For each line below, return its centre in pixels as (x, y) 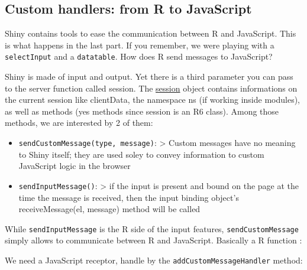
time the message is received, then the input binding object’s (129, 197)
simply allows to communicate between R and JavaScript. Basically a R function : (153, 240)
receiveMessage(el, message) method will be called (109, 209)
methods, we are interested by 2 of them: (79, 123)
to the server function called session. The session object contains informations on (151, 88)
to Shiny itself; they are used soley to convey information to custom (141, 154)
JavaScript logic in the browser (75, 166)
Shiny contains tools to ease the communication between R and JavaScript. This (151, 33)
